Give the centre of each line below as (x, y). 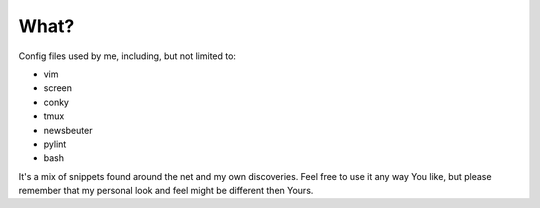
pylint (55, 144)
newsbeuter (68, 130)
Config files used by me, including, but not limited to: (127, 56)
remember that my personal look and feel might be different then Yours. (166, 191)
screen (58, 88)
